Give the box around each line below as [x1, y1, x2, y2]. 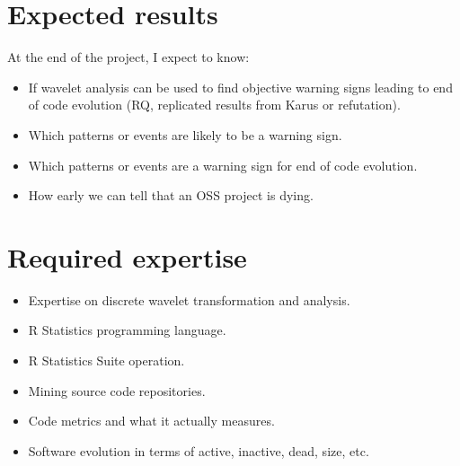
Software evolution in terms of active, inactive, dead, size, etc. [28, 441, 369, 460]
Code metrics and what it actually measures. [28, 411, 275, 430]
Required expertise [7, 238, 247, 275]
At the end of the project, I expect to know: [7, 48, 250, 66]
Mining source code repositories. [28, 381, 206, 400]
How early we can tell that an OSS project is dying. [28, 186, 314, 205]
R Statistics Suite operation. [28, 351, 185, 369]
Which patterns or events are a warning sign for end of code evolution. [28, 155, 418, 174]
